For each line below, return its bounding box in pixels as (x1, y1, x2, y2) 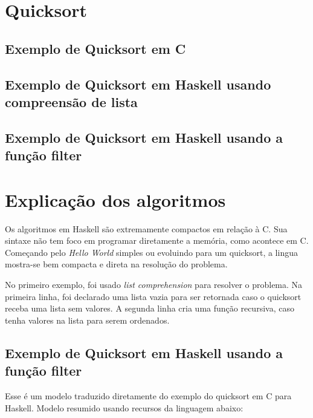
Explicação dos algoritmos (5, 187, 226, 212)
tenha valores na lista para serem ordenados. (5, 313, 170, 326)
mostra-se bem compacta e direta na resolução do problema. (5, 258, 228, 270)
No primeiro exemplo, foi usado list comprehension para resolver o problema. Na (5, 278, 303, 290)
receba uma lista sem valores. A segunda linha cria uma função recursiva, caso (5, 302, 294, 315)
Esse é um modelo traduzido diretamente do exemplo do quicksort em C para (5, 389, 292, 402)
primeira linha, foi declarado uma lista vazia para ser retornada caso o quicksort (5, 290, 302, 302)
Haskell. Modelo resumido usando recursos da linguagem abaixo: (5, 401, 244, 414)
